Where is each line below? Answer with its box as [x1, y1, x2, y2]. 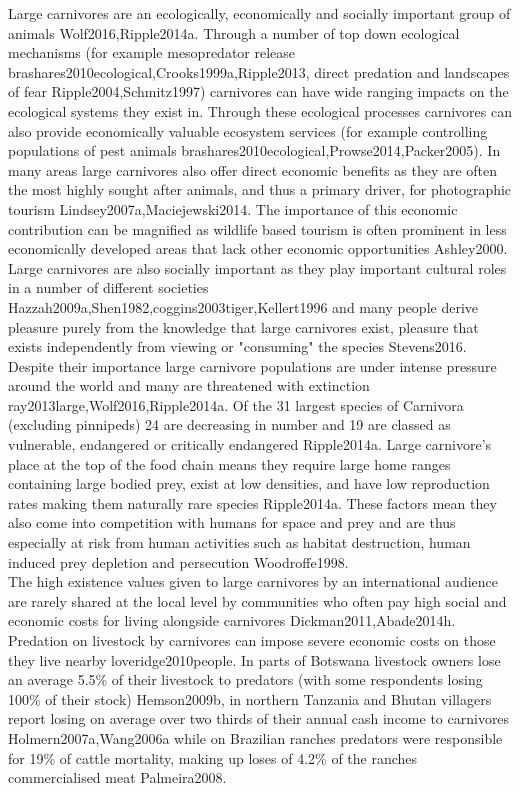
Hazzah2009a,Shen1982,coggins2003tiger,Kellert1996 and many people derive [8, 296, 478, 317]
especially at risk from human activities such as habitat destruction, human [8, 532, 471, 553]
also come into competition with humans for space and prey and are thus [8, 512, 456, 533]
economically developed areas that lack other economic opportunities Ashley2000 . [8, 238, 508, 259]
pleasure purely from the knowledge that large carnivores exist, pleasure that [8, 316, 479, 337]
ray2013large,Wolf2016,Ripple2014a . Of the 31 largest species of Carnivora [8, 394, 464, 415]
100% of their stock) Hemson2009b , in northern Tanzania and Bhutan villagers [8, 688, 492, 709]
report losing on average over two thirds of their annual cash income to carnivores [8, 708, 510, 729]
